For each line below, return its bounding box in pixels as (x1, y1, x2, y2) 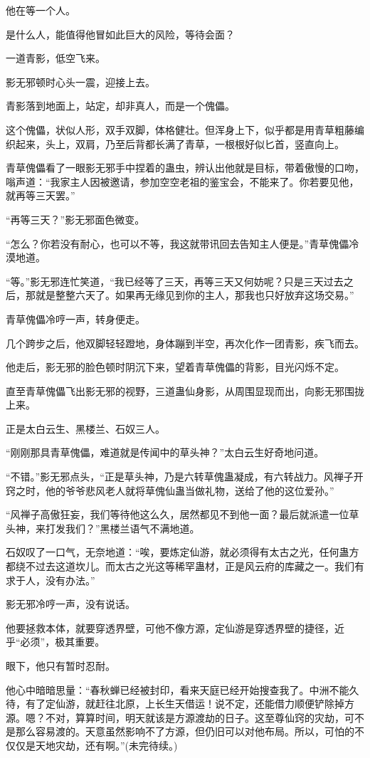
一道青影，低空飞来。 (6, 51, 105, 65)
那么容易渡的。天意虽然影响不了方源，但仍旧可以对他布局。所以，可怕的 (15, 724, 354, 739)
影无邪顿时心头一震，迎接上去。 (6, 74, 155, 89)
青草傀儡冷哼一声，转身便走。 (6, 311, 145, 326)
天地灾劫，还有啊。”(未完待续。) (35, 737, 178, 752)
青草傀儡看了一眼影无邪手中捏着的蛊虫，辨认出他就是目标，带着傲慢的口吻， (6, 160, 364, 175)
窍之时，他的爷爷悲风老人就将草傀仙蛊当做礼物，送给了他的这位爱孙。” (6, 483, 334, 498)
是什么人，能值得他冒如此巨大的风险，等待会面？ (6, 26, 235, 41)
